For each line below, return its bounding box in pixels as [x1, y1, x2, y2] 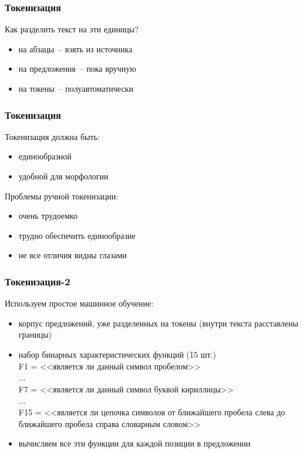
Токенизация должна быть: [5, 130, 100, 142]
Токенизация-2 [5, 274, 70, 288]
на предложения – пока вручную [18, 62, 136, 75]
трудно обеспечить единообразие [18, 229, 136, 241]
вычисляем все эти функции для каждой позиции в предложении [18, 437, 251, 449]
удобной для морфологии [18, 170, 109, 182]
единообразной [18, 150, 72, 162]
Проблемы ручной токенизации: [5, 189, 119, 202]
